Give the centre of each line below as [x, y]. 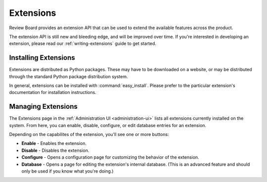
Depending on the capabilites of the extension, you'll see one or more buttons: [89, 135]
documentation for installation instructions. [53, 92]
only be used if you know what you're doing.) [67, 171]
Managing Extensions [43, 107]
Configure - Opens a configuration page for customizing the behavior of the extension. [111, 157]
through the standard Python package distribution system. [68, 76]
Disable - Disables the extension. [55, 150]
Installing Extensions [42, 58]
